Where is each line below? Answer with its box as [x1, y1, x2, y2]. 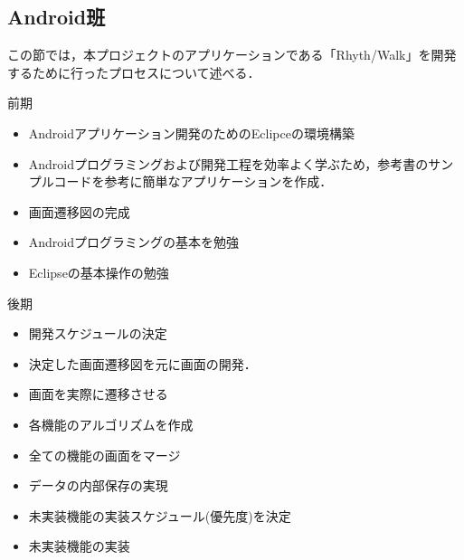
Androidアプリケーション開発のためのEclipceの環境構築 [28, 123, 355, 142]
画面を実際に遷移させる [28, 384, 168, 403]
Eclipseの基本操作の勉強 [28, 262, 169, 281]
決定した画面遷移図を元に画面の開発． [28, 354, 257, 373]
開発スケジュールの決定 [28, 324, 167, 343]
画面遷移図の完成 [28, 202, 130, 221]
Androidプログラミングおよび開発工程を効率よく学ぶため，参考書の [28, 154, 429, 173]
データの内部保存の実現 [28, 476, 168, 495]
